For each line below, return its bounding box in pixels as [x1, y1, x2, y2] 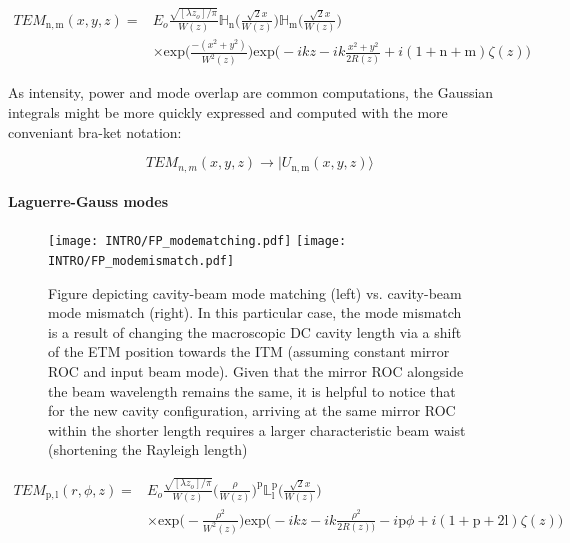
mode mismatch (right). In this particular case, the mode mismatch [48, 302, 462, 323]
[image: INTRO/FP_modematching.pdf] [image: [48, 234, 347, 249]
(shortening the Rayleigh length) [48, 439, 248, 460]
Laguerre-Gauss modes [8, 191, 168, 212]
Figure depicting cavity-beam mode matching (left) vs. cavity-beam [48, 282, 462, 303]
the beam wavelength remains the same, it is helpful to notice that [48, 380, 456, 401]
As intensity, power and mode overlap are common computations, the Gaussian [8, 82, 494, 103]
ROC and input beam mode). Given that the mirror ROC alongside [48, 361, 464, 382]
